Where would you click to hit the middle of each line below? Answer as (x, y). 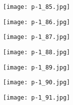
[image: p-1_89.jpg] (37, 67)
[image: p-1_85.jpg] (37, 7)
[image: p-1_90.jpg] (37, 83)
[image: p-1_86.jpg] (37, 22)
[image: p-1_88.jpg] (37, 52)
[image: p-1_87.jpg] (37, 37)
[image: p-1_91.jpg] (37, 97)
